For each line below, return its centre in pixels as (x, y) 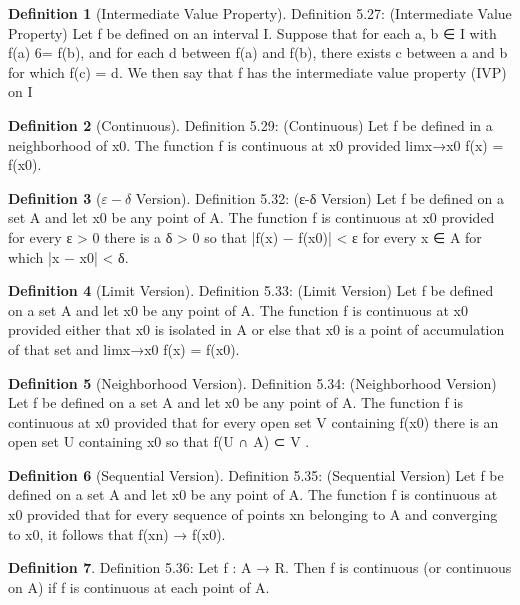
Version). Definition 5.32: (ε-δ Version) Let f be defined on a (320, 197)
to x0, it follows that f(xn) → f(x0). (117, 533)
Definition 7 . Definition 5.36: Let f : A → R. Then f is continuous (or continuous (260, 567)
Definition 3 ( (55, 197)
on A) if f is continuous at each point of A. (139, 586)
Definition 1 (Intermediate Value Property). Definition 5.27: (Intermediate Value (260, 13)
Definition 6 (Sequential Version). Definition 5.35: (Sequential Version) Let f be (256, 474)
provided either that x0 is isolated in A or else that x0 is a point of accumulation (256, 329)
